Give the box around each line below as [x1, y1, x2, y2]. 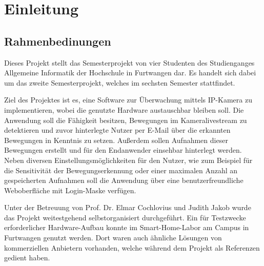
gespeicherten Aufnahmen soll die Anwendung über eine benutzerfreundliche [4, 175, 243, 186]
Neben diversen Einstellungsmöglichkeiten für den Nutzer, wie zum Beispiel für [4, 154, 253, 165]
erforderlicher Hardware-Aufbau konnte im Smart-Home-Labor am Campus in [4, 222, 249, 233]
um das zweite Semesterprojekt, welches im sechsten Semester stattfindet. [4, 77, 235, 88]
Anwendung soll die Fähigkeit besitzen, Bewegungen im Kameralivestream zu [4, 114, 247, 125]
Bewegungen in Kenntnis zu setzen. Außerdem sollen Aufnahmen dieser [4, 134, 228, 145]
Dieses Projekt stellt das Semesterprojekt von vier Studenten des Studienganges [4, 57, 255, 68]
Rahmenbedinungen [4, 33, 111, 49]
